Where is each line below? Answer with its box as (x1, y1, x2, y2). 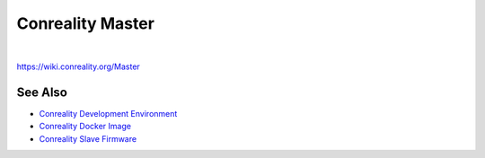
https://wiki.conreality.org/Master (16, 61, 141, 72)
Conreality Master (16, 13, 154, 33)
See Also (16, 84, 67, 100)
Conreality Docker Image (39, 121, 132, 132)
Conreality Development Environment (39, 108, 178, 118)
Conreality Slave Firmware (39, 133, 137, 144)
